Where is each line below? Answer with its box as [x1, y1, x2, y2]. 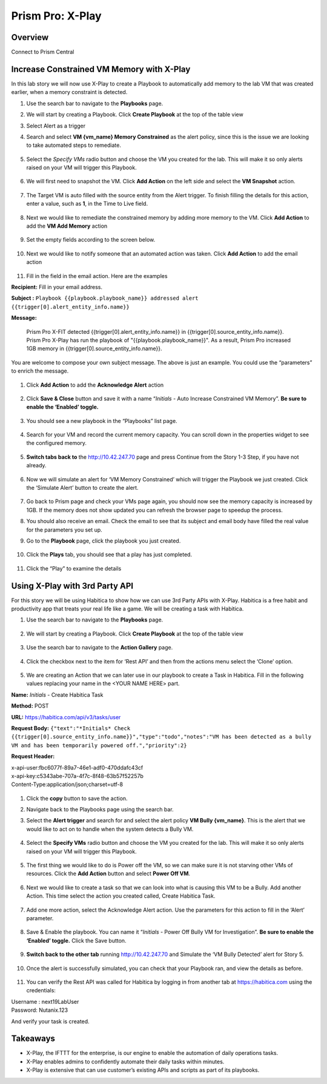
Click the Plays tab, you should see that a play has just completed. [26, 551, 193, 558]
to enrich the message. [11, 367, 69, 374]
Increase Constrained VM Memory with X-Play [11, 64, 191, 74]
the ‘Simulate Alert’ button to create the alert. [26, 484, 139, 492]
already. [26, 462, 47, 469]
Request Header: [11, 753, 55, 760]
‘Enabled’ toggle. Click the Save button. [26, 937, 127, 944]
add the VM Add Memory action [26, 222, 108, 230]
